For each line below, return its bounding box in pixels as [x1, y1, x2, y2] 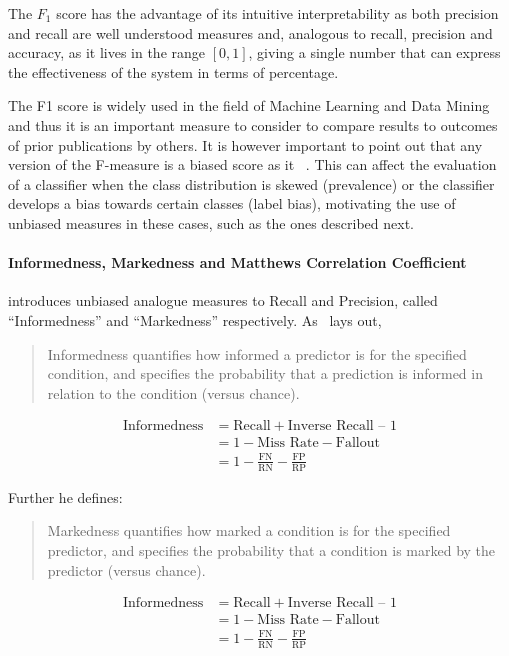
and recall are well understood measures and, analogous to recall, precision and [8, 22, 493, 43]
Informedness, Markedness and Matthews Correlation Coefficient [8, 252, 467, 273]
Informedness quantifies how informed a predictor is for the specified [47, 343, 467, 364]
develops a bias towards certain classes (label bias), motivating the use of [8, 193, 456, 214]
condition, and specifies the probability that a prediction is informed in [47, 363, 483, 384]
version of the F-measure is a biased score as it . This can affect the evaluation [8, 154, 497, 175]
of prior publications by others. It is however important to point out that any [8, 134, 483, 155]
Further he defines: [8, 486, 123, 507]
